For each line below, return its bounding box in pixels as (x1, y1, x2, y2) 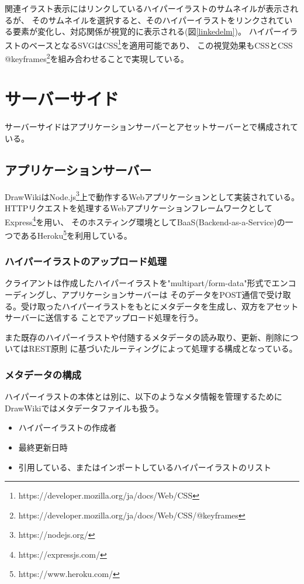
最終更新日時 (18, 441, 68, 453)
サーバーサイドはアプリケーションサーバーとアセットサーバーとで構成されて (5, 121, 298, 133)
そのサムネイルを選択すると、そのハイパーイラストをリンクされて (32, 13, 285, 26)
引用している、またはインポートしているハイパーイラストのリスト (18, 461, 272, 473)
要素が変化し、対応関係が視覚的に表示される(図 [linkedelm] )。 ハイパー (12, 25, 282, 37)
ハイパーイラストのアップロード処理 (5, 254, 167, 269)
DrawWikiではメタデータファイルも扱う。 (5, 401, 164, 414)
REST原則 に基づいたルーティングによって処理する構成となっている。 (29, 342, 298, 355)
